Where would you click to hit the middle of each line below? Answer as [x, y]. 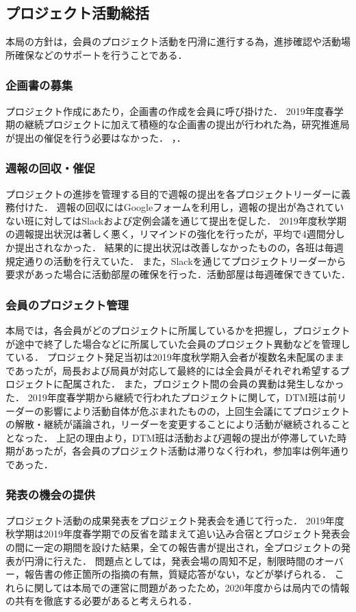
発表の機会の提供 [50, 495]
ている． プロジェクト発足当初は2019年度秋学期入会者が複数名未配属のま [170, 357]
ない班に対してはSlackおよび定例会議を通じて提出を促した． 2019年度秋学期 [176, 220]
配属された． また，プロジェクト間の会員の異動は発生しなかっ [203, 384]
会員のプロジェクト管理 [67, 304]
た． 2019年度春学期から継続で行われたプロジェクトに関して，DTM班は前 [171, 397]
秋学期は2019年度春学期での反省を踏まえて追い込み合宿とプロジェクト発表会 [178, 534]
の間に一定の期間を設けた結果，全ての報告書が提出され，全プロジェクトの [173, 547]
